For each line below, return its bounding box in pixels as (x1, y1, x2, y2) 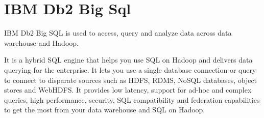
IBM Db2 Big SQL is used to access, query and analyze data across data (4, 27, 232, 38)
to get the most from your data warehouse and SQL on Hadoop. (4, 104, 205, 115)
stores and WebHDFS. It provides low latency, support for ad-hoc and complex (4, 84, 252, 95)
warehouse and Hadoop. (4, 37, 79, 48)
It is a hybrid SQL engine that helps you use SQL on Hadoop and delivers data (4, 54, 253, 65)
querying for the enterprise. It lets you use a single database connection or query (4, 64, 256, 75)
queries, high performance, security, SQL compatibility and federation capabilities (4, 94, 260, 105)
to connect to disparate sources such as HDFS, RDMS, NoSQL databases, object (4, 74, 257, 85)
